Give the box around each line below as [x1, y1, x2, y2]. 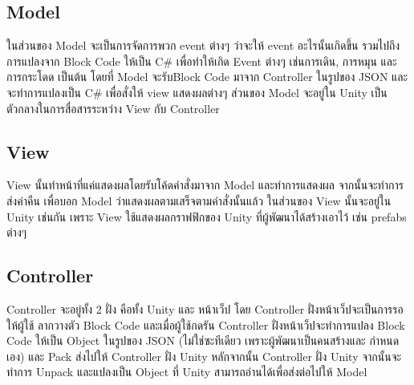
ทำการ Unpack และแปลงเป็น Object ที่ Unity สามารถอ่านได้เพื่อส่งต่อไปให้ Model [6, 363, 367, 380]
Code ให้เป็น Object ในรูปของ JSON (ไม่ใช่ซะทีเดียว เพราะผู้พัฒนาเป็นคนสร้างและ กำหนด [6, 332, 400, 349]
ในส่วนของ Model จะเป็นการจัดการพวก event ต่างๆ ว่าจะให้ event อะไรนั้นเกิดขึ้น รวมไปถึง [6, 37, 400, 54]
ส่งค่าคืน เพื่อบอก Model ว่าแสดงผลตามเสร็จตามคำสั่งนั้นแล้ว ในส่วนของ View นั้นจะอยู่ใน [6, 192, 392, 209]
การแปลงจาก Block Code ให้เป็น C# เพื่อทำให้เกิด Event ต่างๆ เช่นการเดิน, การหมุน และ [6, 52, 397, 69]
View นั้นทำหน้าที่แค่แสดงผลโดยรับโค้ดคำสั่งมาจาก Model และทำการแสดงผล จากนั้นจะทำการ [6, 176, 404, 193]
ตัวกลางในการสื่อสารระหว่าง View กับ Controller [6, 99, 220, 116]
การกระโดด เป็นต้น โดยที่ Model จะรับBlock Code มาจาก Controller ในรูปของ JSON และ [6, 68, 408, 85]
